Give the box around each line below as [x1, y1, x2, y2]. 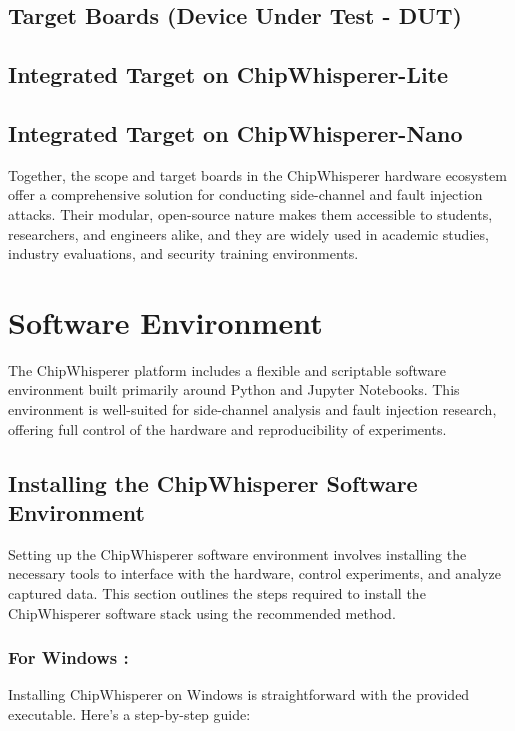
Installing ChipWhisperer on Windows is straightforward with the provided [8, 684, 470, 705]
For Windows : [8, 645, 129, 670]
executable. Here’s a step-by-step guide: [8, 704, 251, 725]
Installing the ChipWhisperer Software [8, 467, 418, 498]
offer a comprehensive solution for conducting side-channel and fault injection [8, 184, 483, 205]
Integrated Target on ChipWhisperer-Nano [8, 117, 463, 148]
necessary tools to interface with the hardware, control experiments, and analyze [8, 563, 501, 584]
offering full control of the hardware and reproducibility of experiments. [8, 418, 447, 439]
